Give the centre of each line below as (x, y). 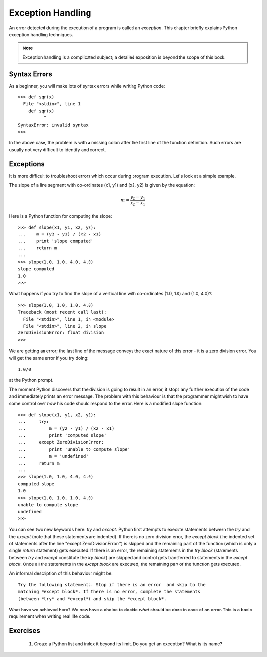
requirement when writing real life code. (50, 616)
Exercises (25, 631)
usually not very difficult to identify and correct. (58, 150)
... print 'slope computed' (56, 241)
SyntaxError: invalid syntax (53, 125)
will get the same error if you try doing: (49, 358)
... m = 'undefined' (53, 456)
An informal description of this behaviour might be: (61, 573)
